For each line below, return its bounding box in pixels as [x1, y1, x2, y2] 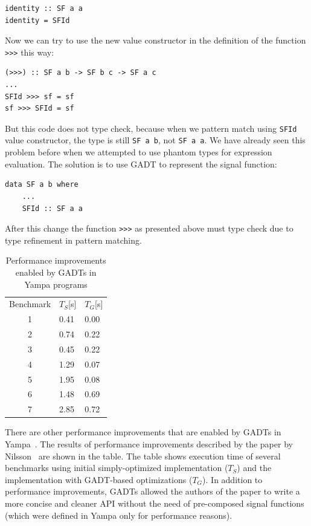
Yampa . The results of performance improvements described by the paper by [5, 437, 293, 450]
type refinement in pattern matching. [5, 233, 142, 246]
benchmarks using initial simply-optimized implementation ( [5, 461, 228, 474]
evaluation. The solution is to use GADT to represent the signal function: [5, 157, 277, 170]
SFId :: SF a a [22, 204, 83, 213]
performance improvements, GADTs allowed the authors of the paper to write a [5, 485, 300, 498]
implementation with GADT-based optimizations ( [5, 473, 193, 485]
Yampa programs [24, 278, 88, 290]
